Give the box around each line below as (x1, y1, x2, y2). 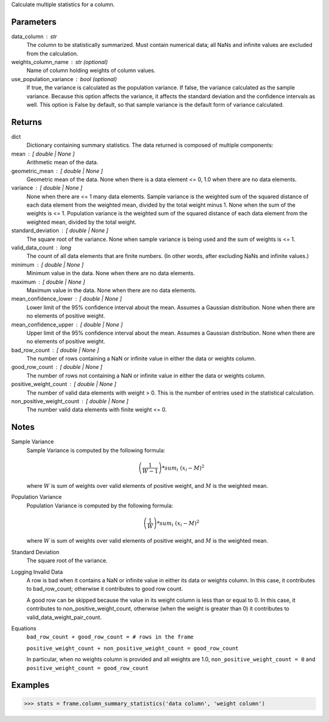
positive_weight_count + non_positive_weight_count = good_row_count (26, 645, 239, 652)
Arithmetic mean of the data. (26, 159, 99, 166)
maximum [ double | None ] (11, 278, 85, 285)
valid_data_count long (11, 244, 71, 251)
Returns (11, 116, 43, 127)
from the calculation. (26, 49, 79, 57)
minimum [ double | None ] (11, 261, 84, 268)
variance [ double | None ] (11, 184, 83, 191)
